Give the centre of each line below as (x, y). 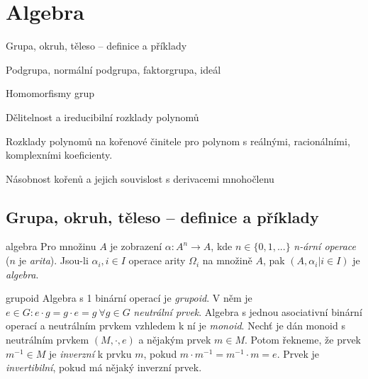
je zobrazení (136, 246)
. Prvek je (298, 353)
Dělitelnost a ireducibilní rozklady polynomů (102, 117)
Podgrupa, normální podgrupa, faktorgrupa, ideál (113, 69)
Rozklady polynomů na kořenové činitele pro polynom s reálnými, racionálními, (178, 141)
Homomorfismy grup (50, 93)
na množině (227, 260)
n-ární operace (325, 246)
